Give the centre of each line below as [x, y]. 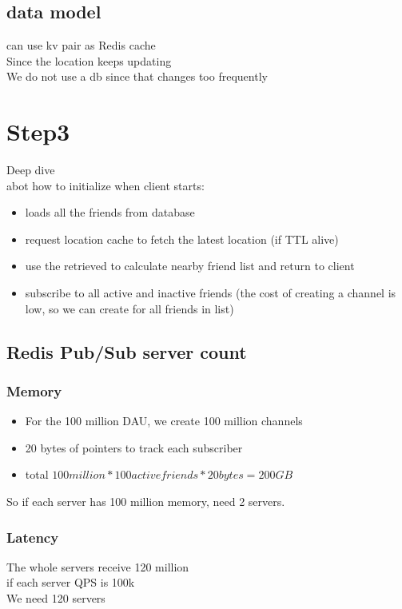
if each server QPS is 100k [71, 582]
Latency [33, 537]
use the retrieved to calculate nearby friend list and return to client [190, 266]
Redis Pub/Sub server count [127, 351]
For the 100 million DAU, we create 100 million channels [164, 421]
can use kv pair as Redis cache [81, 45]
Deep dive [31, 170]
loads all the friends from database [110, 212]
